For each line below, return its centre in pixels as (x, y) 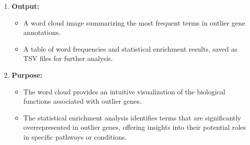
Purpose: (27, 74)
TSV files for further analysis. (68, 58)
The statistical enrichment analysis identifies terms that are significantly (132, 117)
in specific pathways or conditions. (75, 136)
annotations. (42, 32)
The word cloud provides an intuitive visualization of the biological (124, 91)
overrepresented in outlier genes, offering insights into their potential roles (135, 127)
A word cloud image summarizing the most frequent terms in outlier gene (134, 22)
